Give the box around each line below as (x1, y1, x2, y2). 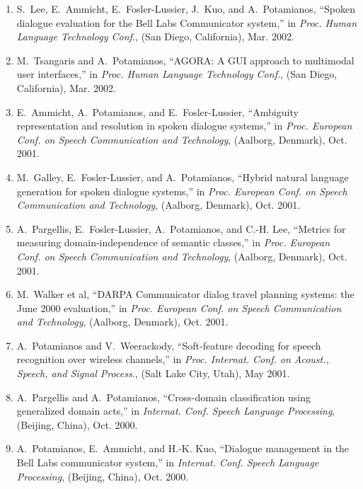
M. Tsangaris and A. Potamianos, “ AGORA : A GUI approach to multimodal (16, 52, 355, 67)
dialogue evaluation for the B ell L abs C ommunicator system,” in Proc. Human (16, 15, 357, 30)
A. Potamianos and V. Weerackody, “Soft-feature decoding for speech (16, 338, 321, 352)
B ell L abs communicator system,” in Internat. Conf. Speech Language (16, 455, 319, 470)
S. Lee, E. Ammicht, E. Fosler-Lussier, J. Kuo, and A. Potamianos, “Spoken (16, 1, 355, 16)
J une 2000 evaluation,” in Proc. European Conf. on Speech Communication (16, 300, 342, 315)
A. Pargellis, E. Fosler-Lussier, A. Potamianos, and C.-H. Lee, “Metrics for (16, 221, 346, 236)
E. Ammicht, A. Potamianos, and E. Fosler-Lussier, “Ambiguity (16, 104, 299, 119)
